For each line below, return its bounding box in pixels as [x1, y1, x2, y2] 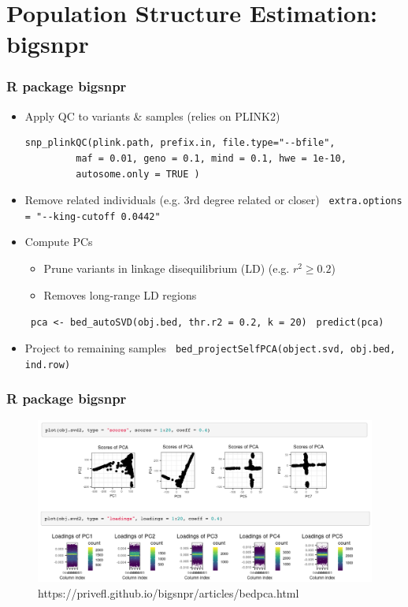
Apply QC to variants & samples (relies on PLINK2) [24, 107, 280, 124]
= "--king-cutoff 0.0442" [24, 210, 161, 222]
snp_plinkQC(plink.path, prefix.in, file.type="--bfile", [24, 137, 336, 149]
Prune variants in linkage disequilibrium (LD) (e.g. [43, 260, 290, 277]
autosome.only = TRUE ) [76, 168, 200, 180]
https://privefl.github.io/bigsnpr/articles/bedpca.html [38, 584, 299, 601]
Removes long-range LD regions [43, 286, 197, 303]
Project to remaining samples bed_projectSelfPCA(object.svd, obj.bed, [24, 339, 396, 356]
